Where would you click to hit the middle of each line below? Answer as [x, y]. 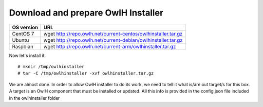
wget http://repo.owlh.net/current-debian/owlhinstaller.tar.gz [113, 40]
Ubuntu [20, 40]
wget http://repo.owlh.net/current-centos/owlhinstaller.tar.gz [113, 34]
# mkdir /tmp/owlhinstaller [51, 66]
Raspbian [23, 46]
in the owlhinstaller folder [35, 98]
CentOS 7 [23, 34]
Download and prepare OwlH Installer [86, 13]
